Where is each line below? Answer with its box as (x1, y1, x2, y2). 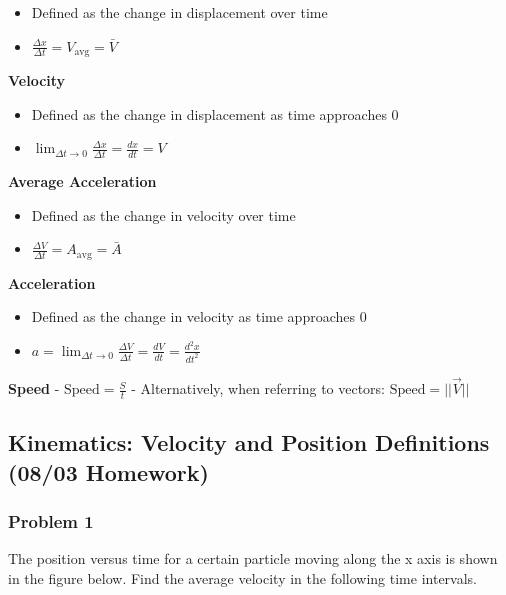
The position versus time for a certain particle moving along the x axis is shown (8, 548, 498, 569)
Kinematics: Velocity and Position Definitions (8, 427, 490, 458)
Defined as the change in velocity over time (31, 204, 296, 225)
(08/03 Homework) (8, 456, 209, 487)
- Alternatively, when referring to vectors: (131, 378, 386, 399)
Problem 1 (8, 508, 94, 533)
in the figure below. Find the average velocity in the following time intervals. (8, 567, 477, 588)
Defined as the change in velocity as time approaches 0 (31, 306, 367, 327)
